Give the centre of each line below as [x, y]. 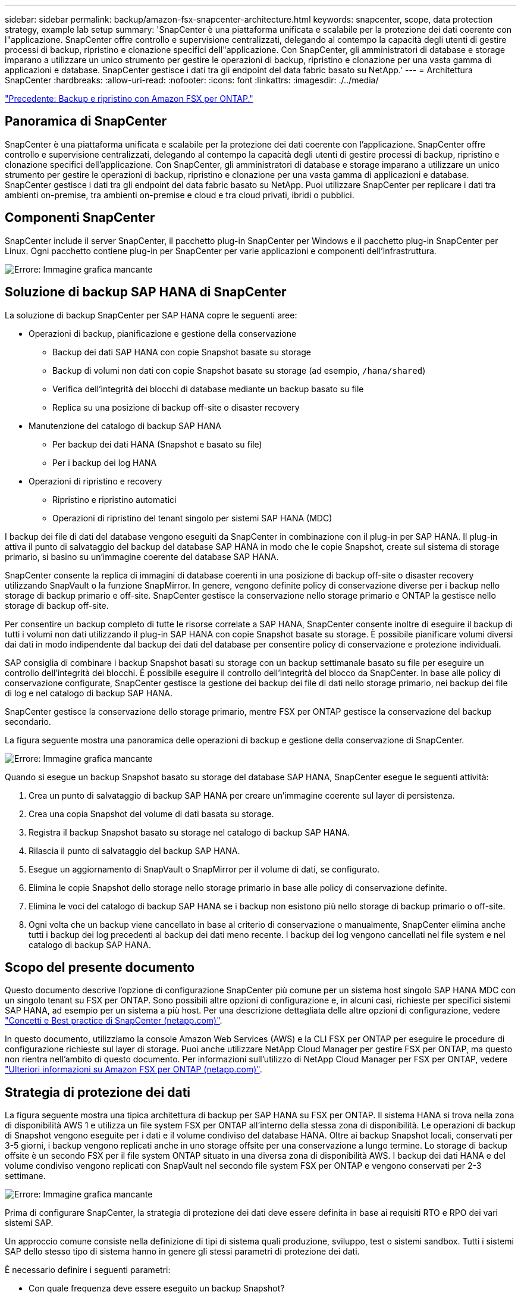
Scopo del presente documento [100, 967]
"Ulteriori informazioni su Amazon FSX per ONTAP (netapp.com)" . [134, 1069]
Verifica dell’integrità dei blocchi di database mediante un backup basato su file [208, 389]
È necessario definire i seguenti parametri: [88, 1270]
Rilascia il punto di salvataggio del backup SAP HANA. [134, 850]
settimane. [25, 1176]
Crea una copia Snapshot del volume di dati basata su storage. [151, 814]
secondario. [28, 721]
